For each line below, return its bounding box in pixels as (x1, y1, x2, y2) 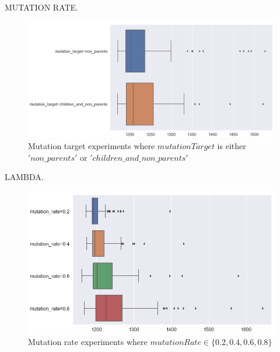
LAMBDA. (5, 171, 44, 183)
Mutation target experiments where (28, 140, 155, 152)
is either (217, 140, 246, 152)
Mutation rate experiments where (28, 336, 148, 348)
